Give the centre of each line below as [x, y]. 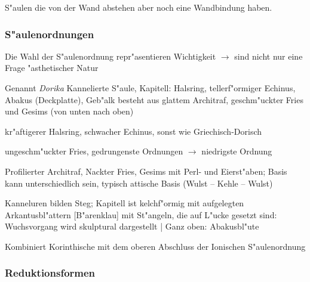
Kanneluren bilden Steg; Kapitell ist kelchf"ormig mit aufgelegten [125, 203]
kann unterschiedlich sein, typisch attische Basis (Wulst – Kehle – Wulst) [139, 183]
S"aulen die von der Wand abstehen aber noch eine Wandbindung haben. [139, 7]
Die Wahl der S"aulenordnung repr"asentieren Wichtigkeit [111, 56]
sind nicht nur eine [268, 56]
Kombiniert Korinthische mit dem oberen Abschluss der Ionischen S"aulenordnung [155, 246]
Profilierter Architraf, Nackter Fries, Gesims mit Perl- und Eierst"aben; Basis [146, 171]
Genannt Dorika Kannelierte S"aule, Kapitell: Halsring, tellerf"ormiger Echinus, [150, 88]
